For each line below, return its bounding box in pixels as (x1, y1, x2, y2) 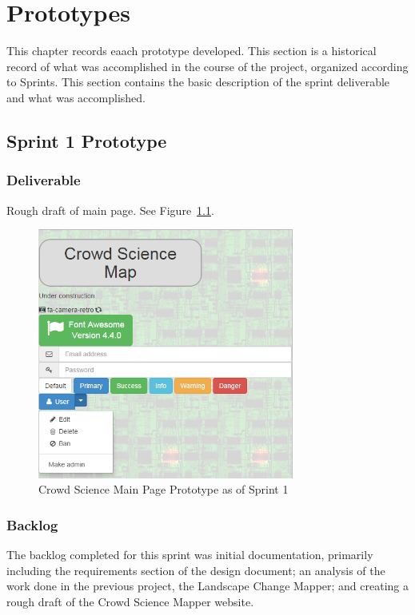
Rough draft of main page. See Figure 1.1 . (6, 201, 214, 218)
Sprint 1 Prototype (6, 128, 167, 153)
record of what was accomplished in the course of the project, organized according (6, 58, 409, 74)
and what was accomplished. (6, 89, 146, 105)
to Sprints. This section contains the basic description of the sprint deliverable (6, 73, 390, 90)
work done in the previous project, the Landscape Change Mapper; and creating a (6, 577, 409, 594)
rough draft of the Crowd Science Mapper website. (6, 593, 254, 609)
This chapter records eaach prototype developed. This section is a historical (6, 42, 377, 59)
